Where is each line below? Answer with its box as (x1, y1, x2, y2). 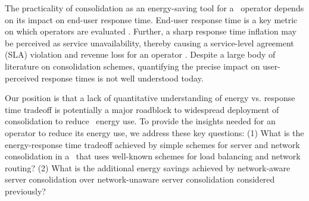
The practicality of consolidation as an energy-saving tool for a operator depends (5, 2, 304, 14)
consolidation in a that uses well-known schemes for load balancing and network (5, 150, 301, 162)
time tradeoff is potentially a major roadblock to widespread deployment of (5, 103, 279, 115)
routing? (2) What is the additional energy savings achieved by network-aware (5, 161, 291, 174)
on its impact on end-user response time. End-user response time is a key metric (5, 13, 298, 26)
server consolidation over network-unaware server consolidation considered (5, 173, 275, 186)
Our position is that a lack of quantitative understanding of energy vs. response (5, 92, 295, 104)
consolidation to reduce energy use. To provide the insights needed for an (5, 115, 276, 127)
